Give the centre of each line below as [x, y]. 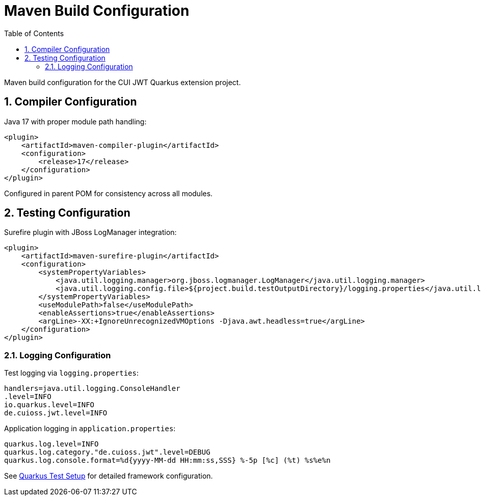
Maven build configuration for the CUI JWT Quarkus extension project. [123, 82]
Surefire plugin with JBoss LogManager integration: [90, 232]
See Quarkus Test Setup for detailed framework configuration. [109, 476]
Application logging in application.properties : [90, 429]
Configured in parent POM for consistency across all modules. [109, 193]
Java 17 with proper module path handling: [75, 121]
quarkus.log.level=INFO [51, 444]
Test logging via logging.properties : [71, 373]
